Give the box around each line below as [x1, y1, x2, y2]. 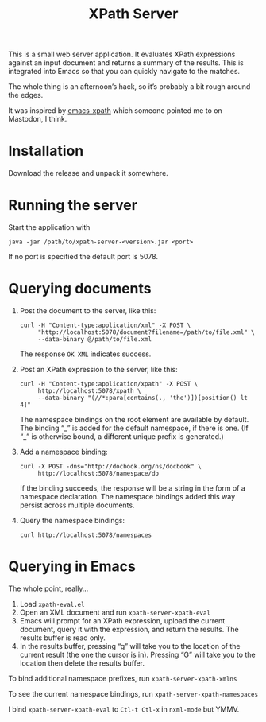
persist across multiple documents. [19, 500, 135, 510]
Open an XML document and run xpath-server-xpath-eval [19, 607, 211, 617]
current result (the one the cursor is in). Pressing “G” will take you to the [19, 650, 256, 659]
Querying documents [8, 280, 152, 298]
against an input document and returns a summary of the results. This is [8, 58, 244, 68]
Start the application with [8, 223, 91, 232]
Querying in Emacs [8, 557, 137, 576]
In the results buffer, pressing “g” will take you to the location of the [19, 641, 241, 650]
